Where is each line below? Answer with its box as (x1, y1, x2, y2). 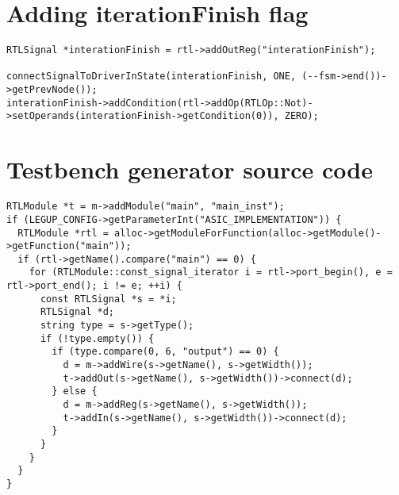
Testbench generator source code (6, 153, 373, 186)
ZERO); (284, 110, 319, 122)
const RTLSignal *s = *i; (40, 293, 177, 305)
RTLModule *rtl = (17, 227, 109, 239)
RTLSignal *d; (40, 306, 115, 318)
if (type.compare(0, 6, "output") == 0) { (52, 346, 279, 358)
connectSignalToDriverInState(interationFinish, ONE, (6, 71, 297, 82)
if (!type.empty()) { (40, 332, 155, 344)
